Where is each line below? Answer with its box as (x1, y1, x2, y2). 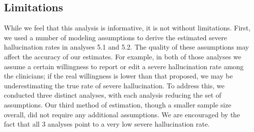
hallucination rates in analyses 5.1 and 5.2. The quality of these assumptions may (4, 42, 249, 52)
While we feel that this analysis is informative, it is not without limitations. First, (4, 23, 251, 33)
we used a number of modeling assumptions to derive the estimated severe (4, 32, 227, 42)
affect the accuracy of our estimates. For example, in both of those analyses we (4, 51, 241, 61)
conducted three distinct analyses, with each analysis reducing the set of (4, 90, 222, 100)
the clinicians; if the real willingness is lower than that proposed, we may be (4, 71, 233, 81)
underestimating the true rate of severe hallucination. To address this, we (4, 80, 225, 90)
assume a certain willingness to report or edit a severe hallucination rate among (4, 61, 244, 71)
